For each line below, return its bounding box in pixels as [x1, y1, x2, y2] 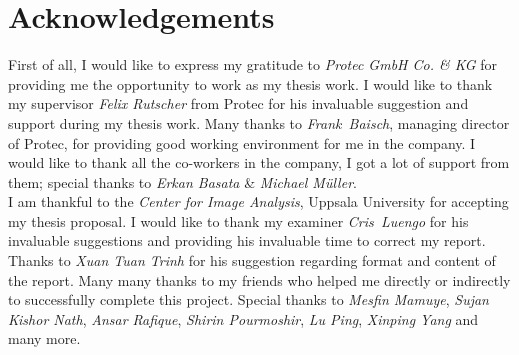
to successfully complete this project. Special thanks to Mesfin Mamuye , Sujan [8, 289, 489, 310]
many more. [8, 328, 81, 349]
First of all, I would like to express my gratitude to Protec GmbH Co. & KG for [8, 54, 498, 75]
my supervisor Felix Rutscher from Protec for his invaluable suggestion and [8, 93, 469, 114]
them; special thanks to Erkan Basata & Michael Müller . [8, 171, 357, 192]
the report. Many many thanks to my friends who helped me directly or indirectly [8, 269, 511, 290]
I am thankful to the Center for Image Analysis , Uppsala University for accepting [8, 191, 509, 212]
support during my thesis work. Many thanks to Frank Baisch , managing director [8, 112, 510, 133]
